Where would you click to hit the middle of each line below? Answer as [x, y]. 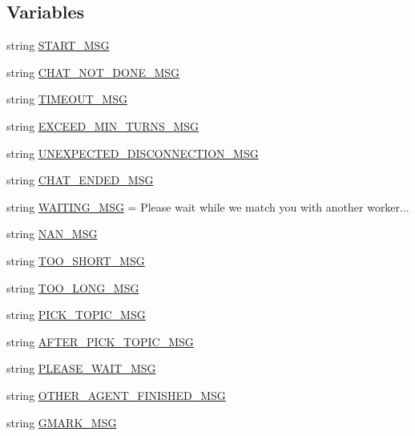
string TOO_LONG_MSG [73, 287]
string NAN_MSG [52, 234]
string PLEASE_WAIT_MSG [81, 368]
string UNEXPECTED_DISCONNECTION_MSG [133, 153]
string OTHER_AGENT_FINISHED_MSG [116, 395]
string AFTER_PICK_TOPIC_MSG [100, 341]
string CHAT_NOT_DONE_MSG [93, 72]
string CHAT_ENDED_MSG [80, 180]
